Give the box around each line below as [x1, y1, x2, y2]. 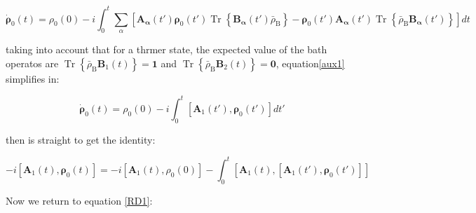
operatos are [6, 55, 59, 70]
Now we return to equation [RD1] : [6, 193, 153, 207]
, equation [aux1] [276, 55, 345, 70]
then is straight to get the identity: [6, 132, 156, 146]
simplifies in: [6, 71, 60, 85]
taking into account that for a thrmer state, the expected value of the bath [6, 42, 327, 57]
